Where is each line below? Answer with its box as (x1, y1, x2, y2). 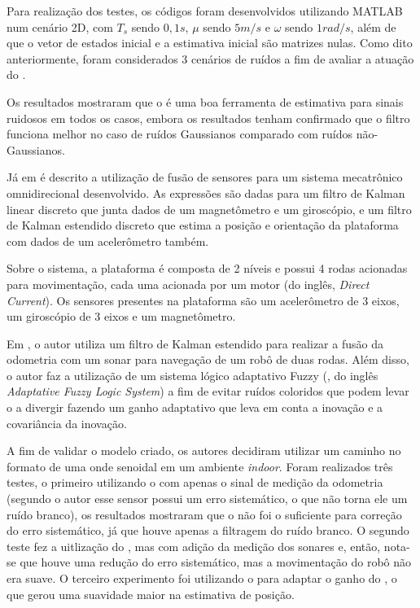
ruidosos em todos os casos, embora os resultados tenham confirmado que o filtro (7, 109, 410, 126)
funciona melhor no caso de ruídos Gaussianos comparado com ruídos (7, 125, 352, 142)
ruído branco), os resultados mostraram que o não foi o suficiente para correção (7, 505, 402, 523)
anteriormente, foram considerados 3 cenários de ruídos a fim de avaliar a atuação (7, 50, 414, 67)
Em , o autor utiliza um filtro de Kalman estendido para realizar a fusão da (7, 335, 383, 352)
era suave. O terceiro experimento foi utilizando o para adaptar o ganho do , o (7, 570, 397, 586)
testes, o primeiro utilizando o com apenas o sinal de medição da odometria (7, 474, 383, 491)
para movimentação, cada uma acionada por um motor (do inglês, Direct (7, 275, 370, 292)
